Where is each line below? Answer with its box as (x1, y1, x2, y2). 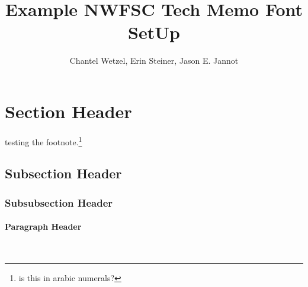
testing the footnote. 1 (5, 133, 82, 148)
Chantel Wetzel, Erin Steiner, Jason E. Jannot (69, 54, 239, 67)
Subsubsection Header (5, 195, 113, 210)
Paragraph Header (5, 220, 82, 233)
